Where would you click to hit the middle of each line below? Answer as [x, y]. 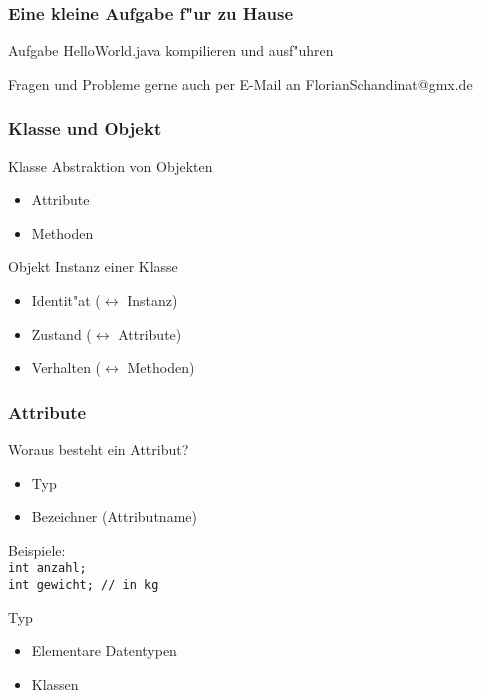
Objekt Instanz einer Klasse [93, 266]
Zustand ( [61, 333]
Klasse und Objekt [85, 128]
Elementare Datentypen [104, 650]
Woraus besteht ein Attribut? [98, 449]
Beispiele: [37, 549]
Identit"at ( [66, 300]
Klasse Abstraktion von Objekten [110, 165]
